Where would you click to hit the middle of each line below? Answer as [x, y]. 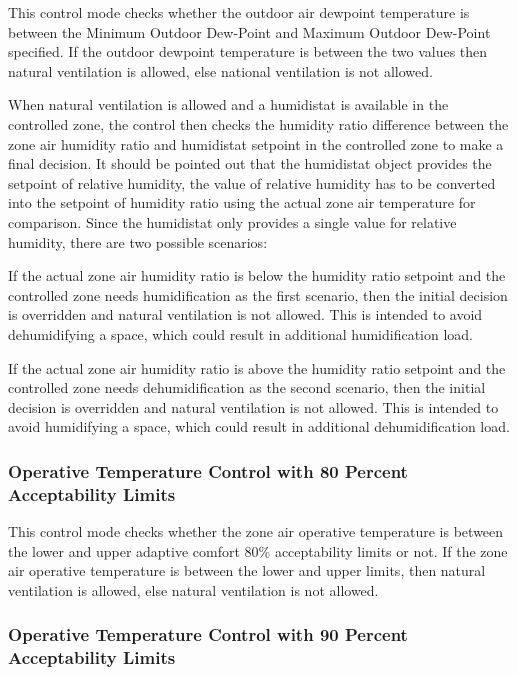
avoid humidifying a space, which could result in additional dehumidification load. [259, 426]
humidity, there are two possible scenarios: [138, 241]
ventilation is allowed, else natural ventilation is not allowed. [193, 589]
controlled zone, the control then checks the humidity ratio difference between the [258, 123]
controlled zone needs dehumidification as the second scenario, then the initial [247, 387]
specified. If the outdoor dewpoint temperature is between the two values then [248, 51]
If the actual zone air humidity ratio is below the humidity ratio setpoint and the [257, 275]
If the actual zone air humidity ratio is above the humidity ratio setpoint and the [257, 367]
